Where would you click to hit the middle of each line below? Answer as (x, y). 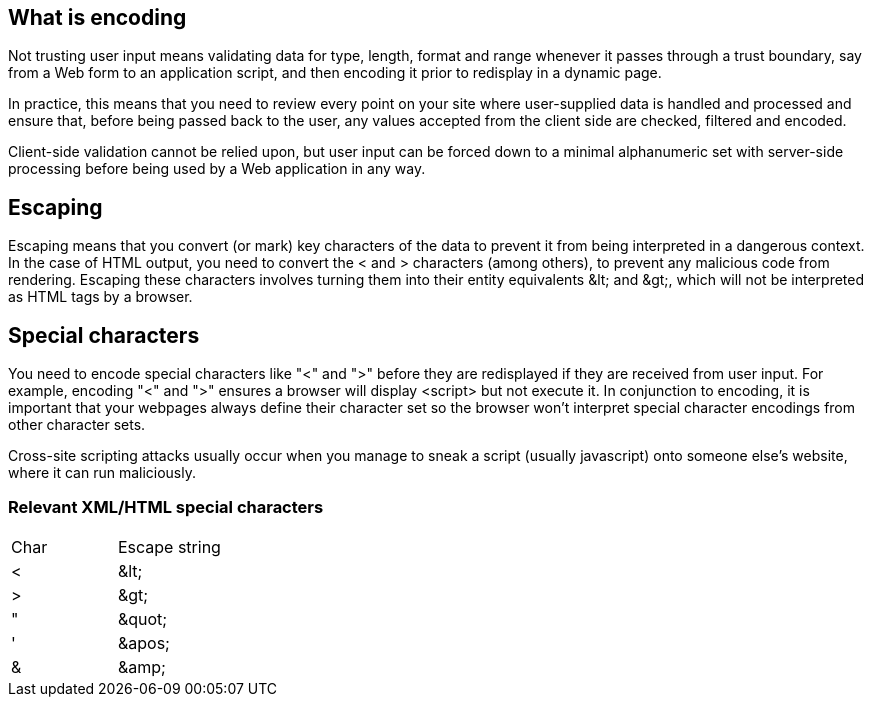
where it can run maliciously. (102, 473)
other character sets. (77, 425)
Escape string (169, 546)
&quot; (142, 618)
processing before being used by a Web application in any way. (217, 169)
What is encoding (97, 17)
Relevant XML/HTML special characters (166, 507)
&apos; (143, 642)
